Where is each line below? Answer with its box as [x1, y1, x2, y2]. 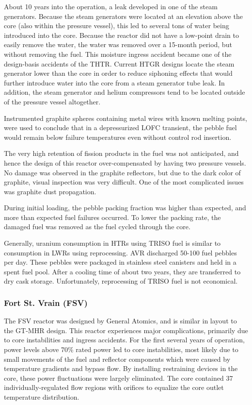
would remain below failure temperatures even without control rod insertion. [4, 132, 232, 142]
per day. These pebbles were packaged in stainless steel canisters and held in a [4, 257, 236, 267]
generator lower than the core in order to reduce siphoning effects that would [4, 68, 233, 78]
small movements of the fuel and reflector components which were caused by [4, 354, 231, 364]
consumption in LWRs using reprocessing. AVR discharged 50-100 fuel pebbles [4, 247, 237, 257]
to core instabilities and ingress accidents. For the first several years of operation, [4, 335, 245, 345]
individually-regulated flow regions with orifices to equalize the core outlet [4, 382, 224, 392]
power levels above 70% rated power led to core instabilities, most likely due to [4, 344, 238, 354]
